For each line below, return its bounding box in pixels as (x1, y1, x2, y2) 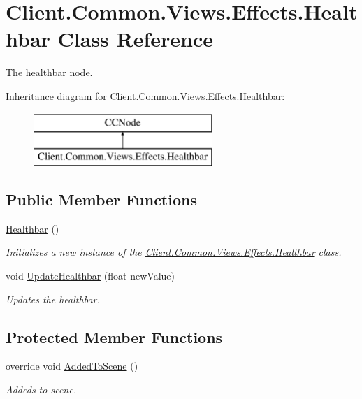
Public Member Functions (6, 189, 197, 210)
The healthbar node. (6, 65, 93, 80)
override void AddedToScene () (6, 358, 138, 373)
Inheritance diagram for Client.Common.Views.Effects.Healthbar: (6, 88, 285, 103)
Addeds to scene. (6, 382, 76, 397)
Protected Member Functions (6, 326, 223, 347)
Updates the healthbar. (6, 291, 100, 306)
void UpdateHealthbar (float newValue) (6, 268, 175, 283)
